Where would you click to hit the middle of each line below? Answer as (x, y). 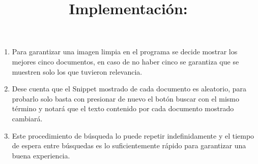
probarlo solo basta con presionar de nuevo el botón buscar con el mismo (126, 98)
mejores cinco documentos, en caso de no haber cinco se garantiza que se (125, 61)
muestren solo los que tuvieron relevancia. (77, 71)
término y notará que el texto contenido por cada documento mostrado (123, 108)
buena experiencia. (41, 155)
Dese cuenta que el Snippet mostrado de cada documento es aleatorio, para (129, 89)
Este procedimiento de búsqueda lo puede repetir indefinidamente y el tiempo (133, 135)
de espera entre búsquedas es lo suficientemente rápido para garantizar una (129, 145)
